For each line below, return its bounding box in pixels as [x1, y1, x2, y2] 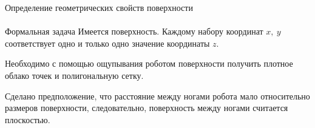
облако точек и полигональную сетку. [5, 69, 144, 81]
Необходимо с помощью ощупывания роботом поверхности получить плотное [5, 57, 293, 70]
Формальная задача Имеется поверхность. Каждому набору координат [5, 25, 263, 38]
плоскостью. [5, 113, 50, 126]
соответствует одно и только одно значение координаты [5, 36, 210, 49]
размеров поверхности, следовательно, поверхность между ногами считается [5, 101, 288, 114]
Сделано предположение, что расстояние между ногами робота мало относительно [5, 89, 310, 102]
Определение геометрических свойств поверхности [5, 1, 193, 13]
